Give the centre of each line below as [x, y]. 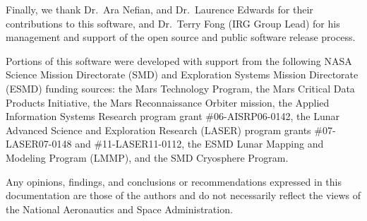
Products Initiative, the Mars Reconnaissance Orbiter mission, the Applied [168, 102]
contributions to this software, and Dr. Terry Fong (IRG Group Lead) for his [173, 23]
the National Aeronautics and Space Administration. [119, 209]
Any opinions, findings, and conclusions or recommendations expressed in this [174, 181]
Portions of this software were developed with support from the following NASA [179, 60]
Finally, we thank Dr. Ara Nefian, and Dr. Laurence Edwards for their [160, 9]
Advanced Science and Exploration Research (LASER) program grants [158, 130]
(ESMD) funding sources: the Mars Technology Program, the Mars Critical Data [180, 88]
